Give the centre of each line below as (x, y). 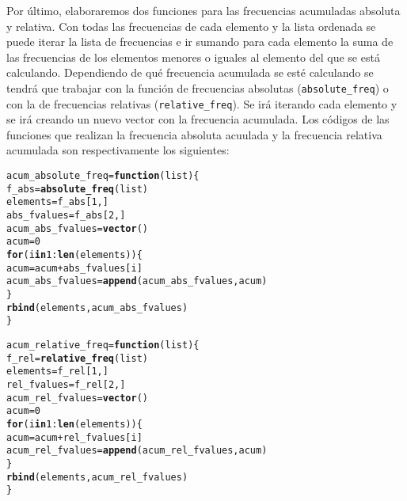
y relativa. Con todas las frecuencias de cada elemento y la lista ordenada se (191, 26)
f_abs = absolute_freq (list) (77, 189)
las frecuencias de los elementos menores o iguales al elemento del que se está (193, 57)
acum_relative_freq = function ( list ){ (103, 345)
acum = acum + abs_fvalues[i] (74, 268)
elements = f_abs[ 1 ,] (57, 202)
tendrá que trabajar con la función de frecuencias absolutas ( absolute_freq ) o (198, 87)
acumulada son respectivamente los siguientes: (118, 150)
